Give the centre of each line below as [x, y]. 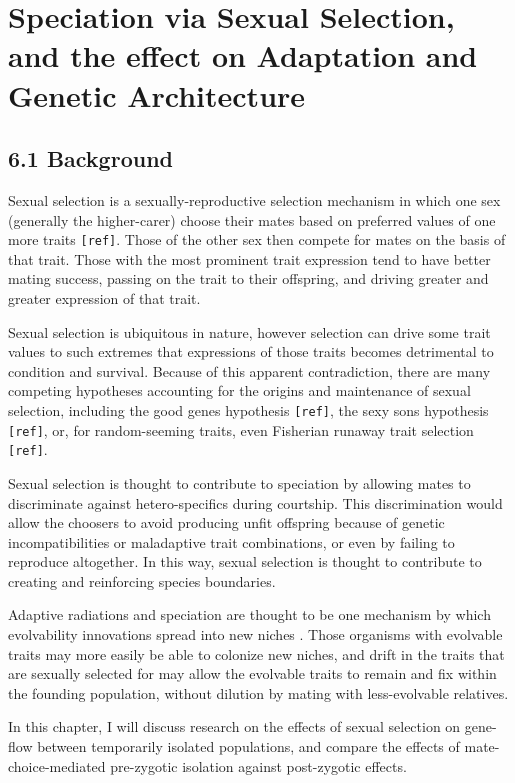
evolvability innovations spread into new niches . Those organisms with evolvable [255, 634]
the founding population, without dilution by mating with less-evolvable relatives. [258, 692]
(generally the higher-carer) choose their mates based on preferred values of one [252, 219]
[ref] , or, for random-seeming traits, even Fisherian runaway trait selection [241, 429]
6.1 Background [90, 158]
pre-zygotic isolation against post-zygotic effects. [258, 765]
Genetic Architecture [157, 94]
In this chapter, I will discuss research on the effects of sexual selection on [234, 726]
